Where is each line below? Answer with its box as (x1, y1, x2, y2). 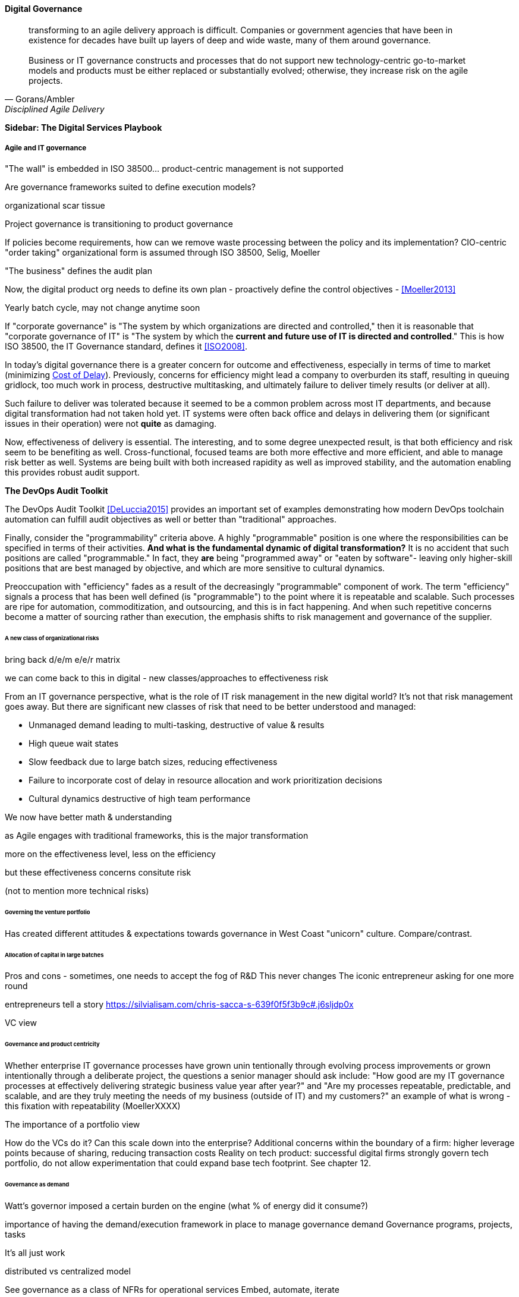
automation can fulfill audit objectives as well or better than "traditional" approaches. (5, 514, 336, 525)
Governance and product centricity (5, 1041, 100, 1048)
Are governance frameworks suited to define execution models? (5, 182, 256, 193)
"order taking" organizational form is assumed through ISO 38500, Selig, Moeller (5, 247, 320, 258)
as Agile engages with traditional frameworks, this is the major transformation (5, 830, 309, 841)
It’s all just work (5, 1247, 65, 1258)
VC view (5, 1018, 37, 1028)
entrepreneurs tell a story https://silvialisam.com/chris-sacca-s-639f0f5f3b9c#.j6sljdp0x (5, 999, 354, 1010)
